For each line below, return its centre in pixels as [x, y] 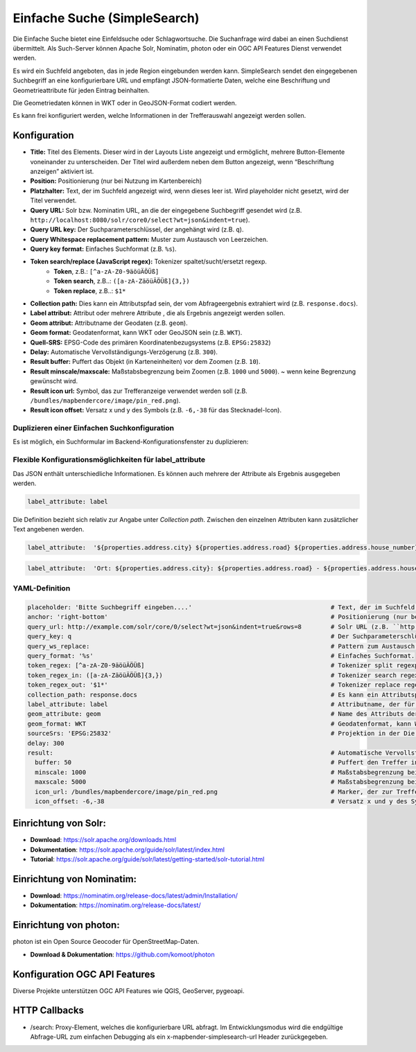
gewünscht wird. [54, 381]
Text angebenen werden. [49, 529]
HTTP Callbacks [49, 1011]
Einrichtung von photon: [67, 925]
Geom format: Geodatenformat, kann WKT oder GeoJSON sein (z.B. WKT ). [136, 333]
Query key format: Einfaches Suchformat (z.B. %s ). [103, 249]
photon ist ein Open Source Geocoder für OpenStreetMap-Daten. [106, 942]
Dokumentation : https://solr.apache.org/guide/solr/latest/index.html [128, 850]
